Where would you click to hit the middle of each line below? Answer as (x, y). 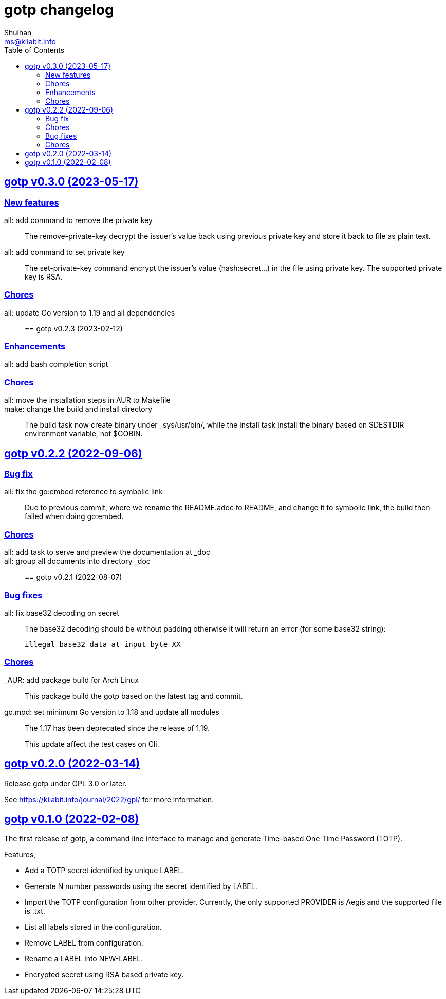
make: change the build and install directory (78, 409)
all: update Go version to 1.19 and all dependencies (90, 312)
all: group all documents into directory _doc (77, 561)
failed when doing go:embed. (74, 516)
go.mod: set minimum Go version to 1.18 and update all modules (112, 712)
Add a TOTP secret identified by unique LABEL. (105, 871)
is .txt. (35, 911)
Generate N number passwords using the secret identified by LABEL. (141, 886)
